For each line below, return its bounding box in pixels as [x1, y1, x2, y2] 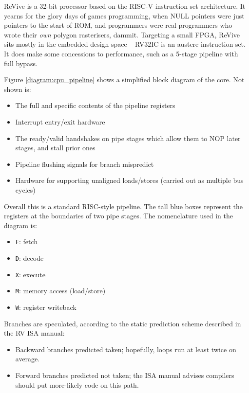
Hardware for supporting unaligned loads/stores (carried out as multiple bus [15, 175, 244, 185]
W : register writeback [15, 302, 77, 312]
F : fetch [15, 236, 38, 247]
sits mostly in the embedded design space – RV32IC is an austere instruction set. [4, 39, 246, 49]
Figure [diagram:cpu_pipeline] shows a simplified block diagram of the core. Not [4, 74, 245, 85]
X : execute [15, 269, 46, 279]
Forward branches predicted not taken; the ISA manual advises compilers [15, 370, 234, 380]
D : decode [15, 252, 44, 263]
